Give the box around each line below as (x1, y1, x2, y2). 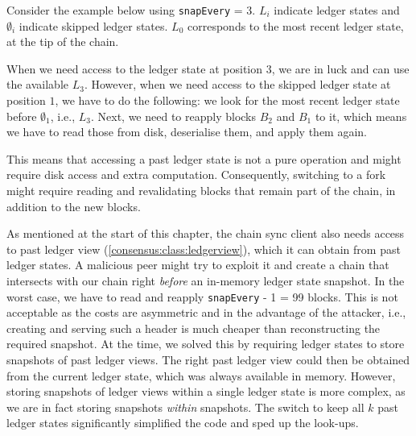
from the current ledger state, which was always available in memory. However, (6, 367, 396, 384)
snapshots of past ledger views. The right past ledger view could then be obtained (6, 351, 410, 367)
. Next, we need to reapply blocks (90, 107, 257, 124)
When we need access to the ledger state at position (6, 60, 263, 77)
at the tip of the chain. (6, 33, 119, 50)
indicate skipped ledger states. (19, 17, 168, 34)
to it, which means (315, 107, 407, 124)
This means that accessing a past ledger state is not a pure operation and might (6, 150, 402, 167)
